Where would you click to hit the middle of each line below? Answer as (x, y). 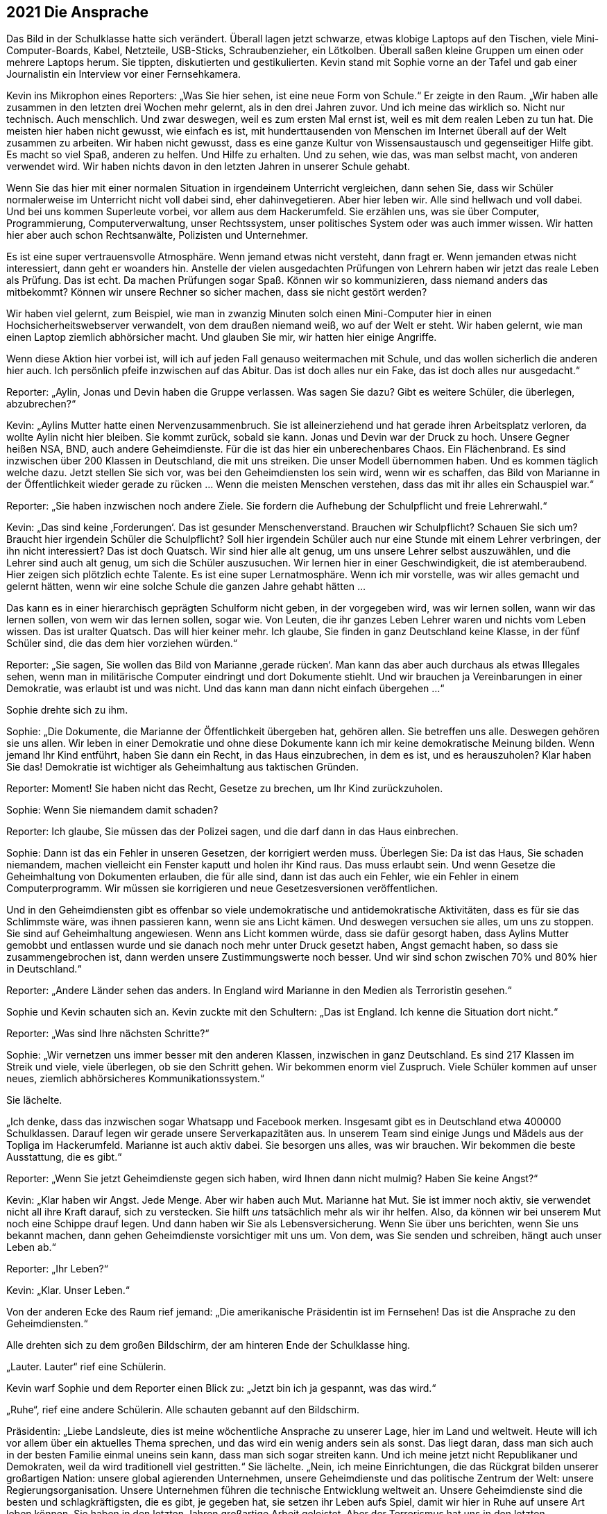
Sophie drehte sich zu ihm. (67, 710)
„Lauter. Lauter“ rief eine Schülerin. (86, 1367)
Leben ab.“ (31, 1247)
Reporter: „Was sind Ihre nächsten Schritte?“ (108, 1034)
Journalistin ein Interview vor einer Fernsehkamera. (124, 74)
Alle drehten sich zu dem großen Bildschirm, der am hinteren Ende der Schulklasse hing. (208, 1345)
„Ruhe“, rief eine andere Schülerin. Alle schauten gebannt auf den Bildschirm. (183, 1410)
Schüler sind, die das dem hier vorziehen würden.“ (122, 644)
